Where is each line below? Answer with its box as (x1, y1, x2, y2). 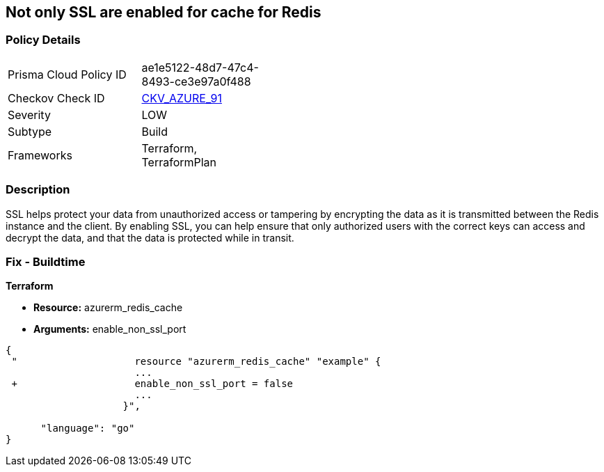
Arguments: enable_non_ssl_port (33, 323, 186, 336)
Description (6, 182, 70, 197)
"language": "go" (40, 423, 135, 434)
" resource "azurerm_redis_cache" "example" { (11, 356, 381, 368)
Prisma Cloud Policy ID (8, 67, 127, 81)
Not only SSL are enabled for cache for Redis (6, 3, 321, 21)
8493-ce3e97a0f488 (141, 74, 251, 88)
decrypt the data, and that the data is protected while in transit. (6, 231, 294, 244)
